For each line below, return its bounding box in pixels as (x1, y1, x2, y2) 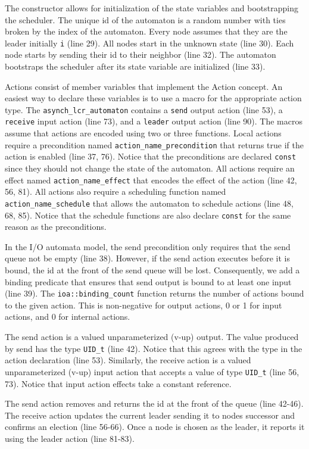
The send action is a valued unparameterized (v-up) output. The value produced (5, 330, 299, 342)
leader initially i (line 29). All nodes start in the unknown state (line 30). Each (5, 36, 294, 49)
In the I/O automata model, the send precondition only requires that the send (5, 240, 291, 252)
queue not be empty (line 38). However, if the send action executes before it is (5, 252, 290, 264)
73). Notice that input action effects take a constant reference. (5, 377, 232, 389)
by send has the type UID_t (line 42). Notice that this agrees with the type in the (5, 342, 302, 354)
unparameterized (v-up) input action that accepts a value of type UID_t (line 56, (5, 365, 299, 378)
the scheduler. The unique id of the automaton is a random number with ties (5, 13, 286, 26)
